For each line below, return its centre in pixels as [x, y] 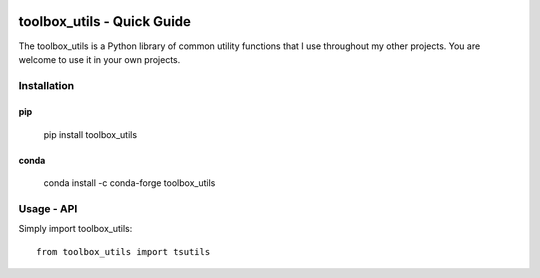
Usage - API [48, 209]
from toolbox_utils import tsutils [123, 251]
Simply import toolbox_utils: [75, 229]
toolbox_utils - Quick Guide [105, 21]
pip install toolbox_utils [90, 134]
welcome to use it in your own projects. [99, 59]
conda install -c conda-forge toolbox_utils [129, 183]
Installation [46, 85]
